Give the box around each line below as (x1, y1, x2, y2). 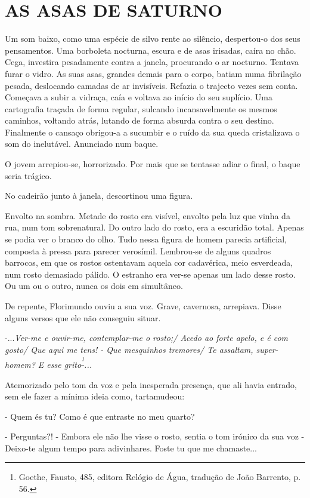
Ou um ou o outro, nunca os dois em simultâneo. (5, 279, 183, 292)
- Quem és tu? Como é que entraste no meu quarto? (5, 410, 195, 422)
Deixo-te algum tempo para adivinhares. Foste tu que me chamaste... (5, 441, 258, 454)
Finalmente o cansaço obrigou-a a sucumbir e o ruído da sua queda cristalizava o (5, 125, 300, 138)
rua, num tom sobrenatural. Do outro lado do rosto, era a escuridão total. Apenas (5, 221, 304, 233)
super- (256, 343, 278, 355)
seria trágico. (5, 169, 52, 182)
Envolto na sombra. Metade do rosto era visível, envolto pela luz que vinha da (5, 209, 290, 222)
